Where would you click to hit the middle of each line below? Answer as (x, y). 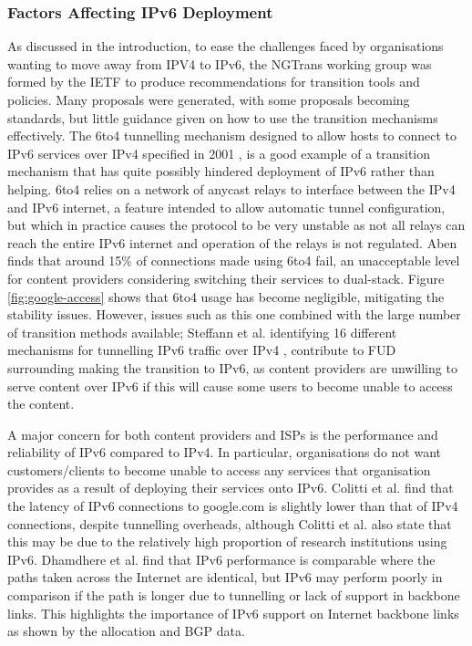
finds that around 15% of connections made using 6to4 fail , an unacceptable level (234, 260)
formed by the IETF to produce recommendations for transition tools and (214, 82)
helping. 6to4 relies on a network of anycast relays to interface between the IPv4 (231, 188)
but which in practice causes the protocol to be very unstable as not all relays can (236, 225)
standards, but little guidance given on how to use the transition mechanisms (223, 117)
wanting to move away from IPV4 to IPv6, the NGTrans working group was (220, 63)
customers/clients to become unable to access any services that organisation (219, 469)
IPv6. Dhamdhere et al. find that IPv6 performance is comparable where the (221, 559)
